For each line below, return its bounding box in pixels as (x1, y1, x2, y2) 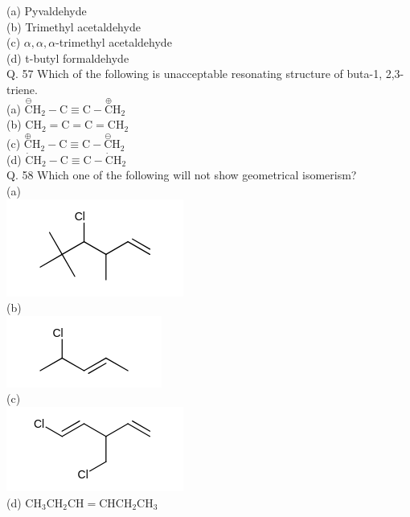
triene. (6, 80, 38, 97)
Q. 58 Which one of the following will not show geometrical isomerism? (6, 166, 357, 183)
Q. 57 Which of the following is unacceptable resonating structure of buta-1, (6, 65, 383, 82)
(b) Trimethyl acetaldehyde (6, 18, 141, 35)
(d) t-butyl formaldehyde (6, 49, 129, 66)
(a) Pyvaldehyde (6, 2, 87, 18)
